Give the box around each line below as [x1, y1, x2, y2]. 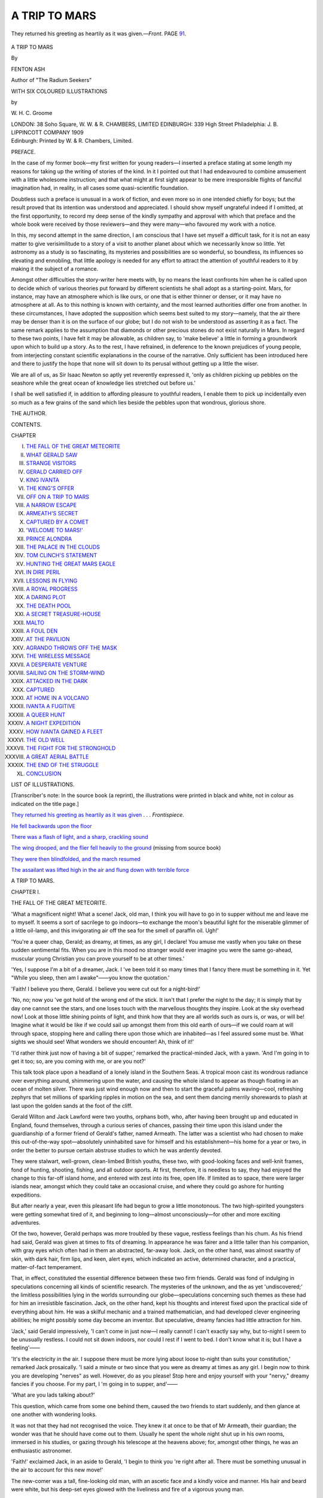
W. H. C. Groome [11, 110, 53, 117]
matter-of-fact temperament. [11, 1263, 83, 1270]
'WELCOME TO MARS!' [26, 527, 83, 534]
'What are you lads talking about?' [11, 1391, 95, 1399]
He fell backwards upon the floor [11, 822, 92, 829]
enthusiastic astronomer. [11, 1447, 72, 1454]
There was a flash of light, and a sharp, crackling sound [11, 833, 149, 840]
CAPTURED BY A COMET [26, 518, 89, 525]
